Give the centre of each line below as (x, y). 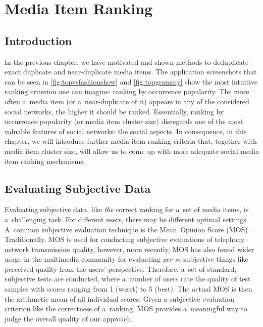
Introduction (38, 40)
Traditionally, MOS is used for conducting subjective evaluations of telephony (125, 239)
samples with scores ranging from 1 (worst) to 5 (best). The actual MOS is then (128, 289)
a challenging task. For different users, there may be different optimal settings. (126, 219)
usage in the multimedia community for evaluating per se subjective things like (126, 259)
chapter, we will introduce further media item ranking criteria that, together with (131, 141)
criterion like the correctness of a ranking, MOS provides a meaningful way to (126, 309)
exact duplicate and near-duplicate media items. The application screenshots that (131, 72)
